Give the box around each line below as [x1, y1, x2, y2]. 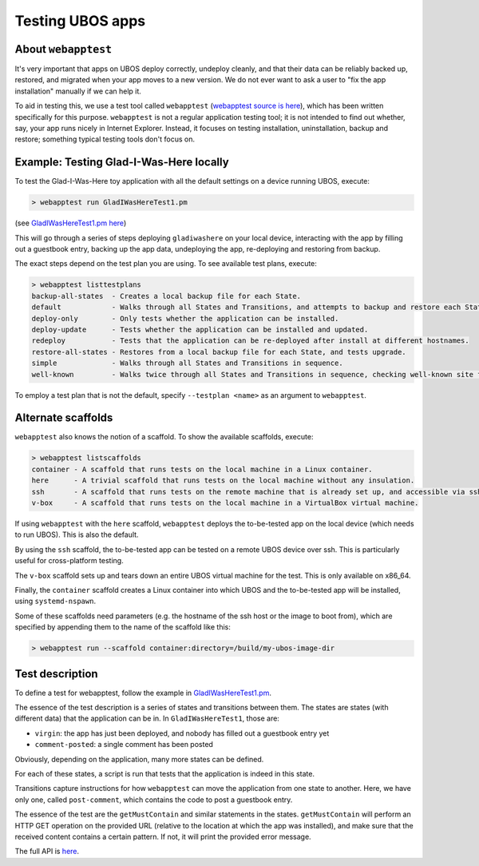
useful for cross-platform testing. [14, 556, 124, 566]
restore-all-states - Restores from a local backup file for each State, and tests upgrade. [31, 348, 406, 356]
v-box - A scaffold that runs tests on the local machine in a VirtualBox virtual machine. [31, 499, 419, 507]
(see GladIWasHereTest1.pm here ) [14, 218, 127, 228]
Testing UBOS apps [14, 12, 146, 30]
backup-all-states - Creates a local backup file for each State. [31, 292, 302, 300]
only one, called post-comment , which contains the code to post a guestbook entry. [14, 795, 293, 804]
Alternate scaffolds [14, 411, 113, 425]
